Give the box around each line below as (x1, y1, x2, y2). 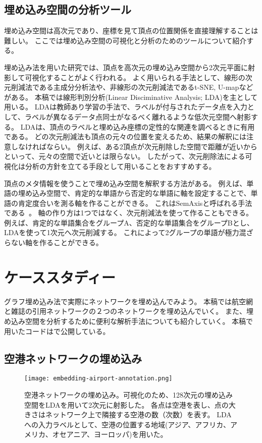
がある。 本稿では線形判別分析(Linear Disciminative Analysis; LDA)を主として (4, 91, 258, 102)
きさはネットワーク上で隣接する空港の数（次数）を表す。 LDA (24, 409, 232, 420)
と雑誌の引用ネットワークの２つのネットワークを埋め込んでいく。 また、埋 (4, 306, 253, 316)
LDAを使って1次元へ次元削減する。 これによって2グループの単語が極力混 (4, 227, 246, 238)
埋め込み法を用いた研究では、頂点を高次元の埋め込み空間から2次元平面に (4, 62, 248, 72)
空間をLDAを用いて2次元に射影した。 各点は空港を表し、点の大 (24, 399, 236, 410)
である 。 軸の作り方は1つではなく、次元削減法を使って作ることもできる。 (4, 207, 253, 218)
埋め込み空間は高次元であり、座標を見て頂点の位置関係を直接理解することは (4, 25, 258, 36)
